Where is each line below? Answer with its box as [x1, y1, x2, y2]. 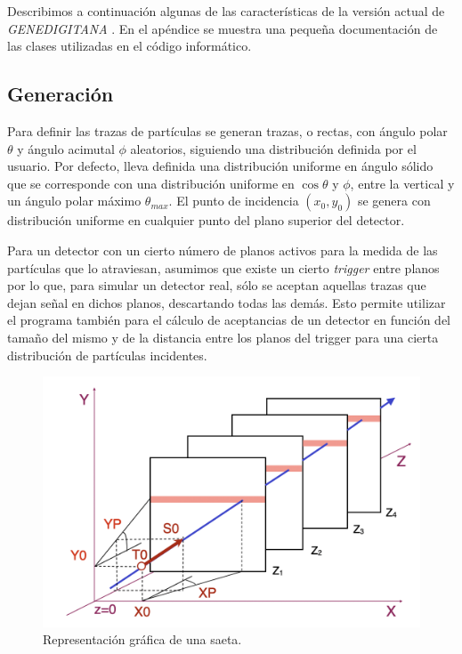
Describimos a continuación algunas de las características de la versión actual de [7, 2, 445, 20]
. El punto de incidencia [168, 191, 299, 210]
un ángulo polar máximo [7, 191, 142, 210]
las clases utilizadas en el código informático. [7, 36, 252, 55]
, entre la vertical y [350, 174, 455, 192]
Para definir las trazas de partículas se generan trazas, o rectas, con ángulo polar [7, 121, 448, 140]
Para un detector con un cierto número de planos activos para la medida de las [7, 240, 438, 259]
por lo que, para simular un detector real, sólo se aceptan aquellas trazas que [7, 276, 426, 295]
